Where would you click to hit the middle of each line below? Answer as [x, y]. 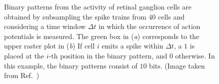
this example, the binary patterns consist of [71, 65]
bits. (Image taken [177, 65]
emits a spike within [132, 46]
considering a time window [45, 26]
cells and [171, 16]
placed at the [24, 55]
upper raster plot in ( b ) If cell [49, 46]
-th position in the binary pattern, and [108, 55]
